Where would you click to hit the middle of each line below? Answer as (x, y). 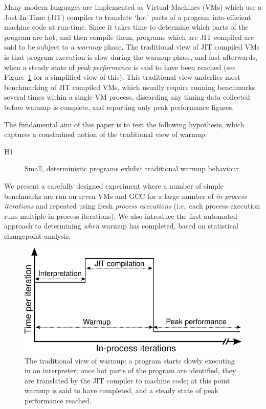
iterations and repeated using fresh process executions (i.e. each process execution (132, 206)
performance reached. (58, 400)
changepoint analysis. (38, 235)
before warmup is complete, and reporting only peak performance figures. (119, 107)
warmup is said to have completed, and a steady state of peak (121, 390)
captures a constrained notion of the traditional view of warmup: (106, 134)
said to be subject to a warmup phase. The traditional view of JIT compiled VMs (132, 47)
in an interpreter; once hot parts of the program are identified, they (130, 370)
